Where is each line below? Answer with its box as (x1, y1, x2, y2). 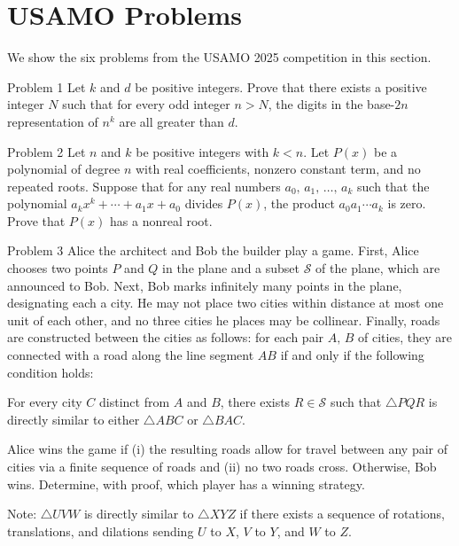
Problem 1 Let (7, 77, 86, 96)
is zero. (387, 194, 426, 213)
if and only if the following (280, 346, 424, 364)
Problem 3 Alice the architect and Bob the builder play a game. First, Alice (7, 241, 419, 260)
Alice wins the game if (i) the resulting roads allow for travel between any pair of (7, 440, 448, 458)
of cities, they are (358, 328, 452, 347)
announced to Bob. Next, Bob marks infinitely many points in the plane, (7, 276, 402, 294)
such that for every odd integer (62, 95, 230, 113)
